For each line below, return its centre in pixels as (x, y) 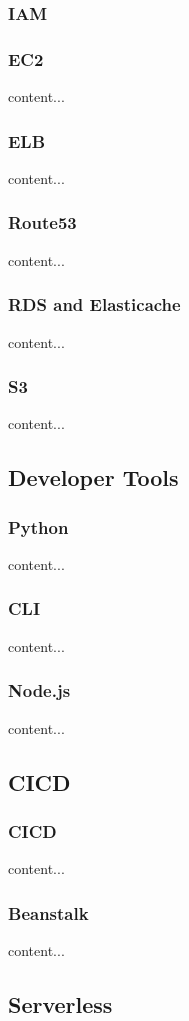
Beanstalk (48, 912)
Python (38, 526)
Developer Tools (93, 477)
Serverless (60, 1003)
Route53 (42, 222)
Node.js (39, 690)
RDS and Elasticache (94, 304)
